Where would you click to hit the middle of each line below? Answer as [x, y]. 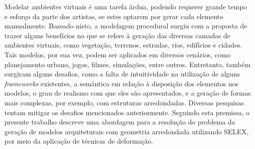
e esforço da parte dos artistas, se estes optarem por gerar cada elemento [114, 16]
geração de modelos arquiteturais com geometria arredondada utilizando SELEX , [127, 131]
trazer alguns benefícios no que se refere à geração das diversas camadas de [117, 35]
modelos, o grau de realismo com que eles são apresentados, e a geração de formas [128, 93]
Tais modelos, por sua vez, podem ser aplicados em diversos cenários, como [117, 54]
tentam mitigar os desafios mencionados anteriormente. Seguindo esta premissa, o [127, 112]
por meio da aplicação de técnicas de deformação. [79, 141]
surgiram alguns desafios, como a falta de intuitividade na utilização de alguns [122, 74]
